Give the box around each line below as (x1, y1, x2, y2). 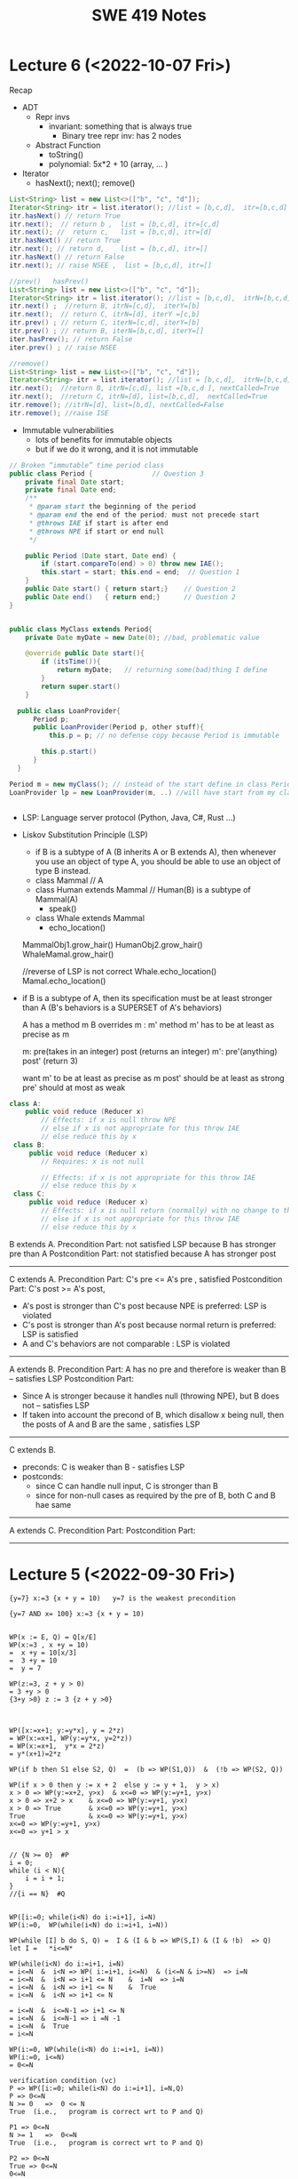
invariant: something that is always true (48, 121, 192, 132)
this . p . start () (41, 748, 98, 757)
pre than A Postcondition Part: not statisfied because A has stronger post (9, 1248, 277, 1259)
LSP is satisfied (21, 1328, 79, 1339)
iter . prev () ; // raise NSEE (9, 343, 117, 352)
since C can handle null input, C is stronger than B (35, 1480, 219, 1491)
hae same (35, 1499, 72, 1510)
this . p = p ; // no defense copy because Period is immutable (48, 731, 279, 741)
